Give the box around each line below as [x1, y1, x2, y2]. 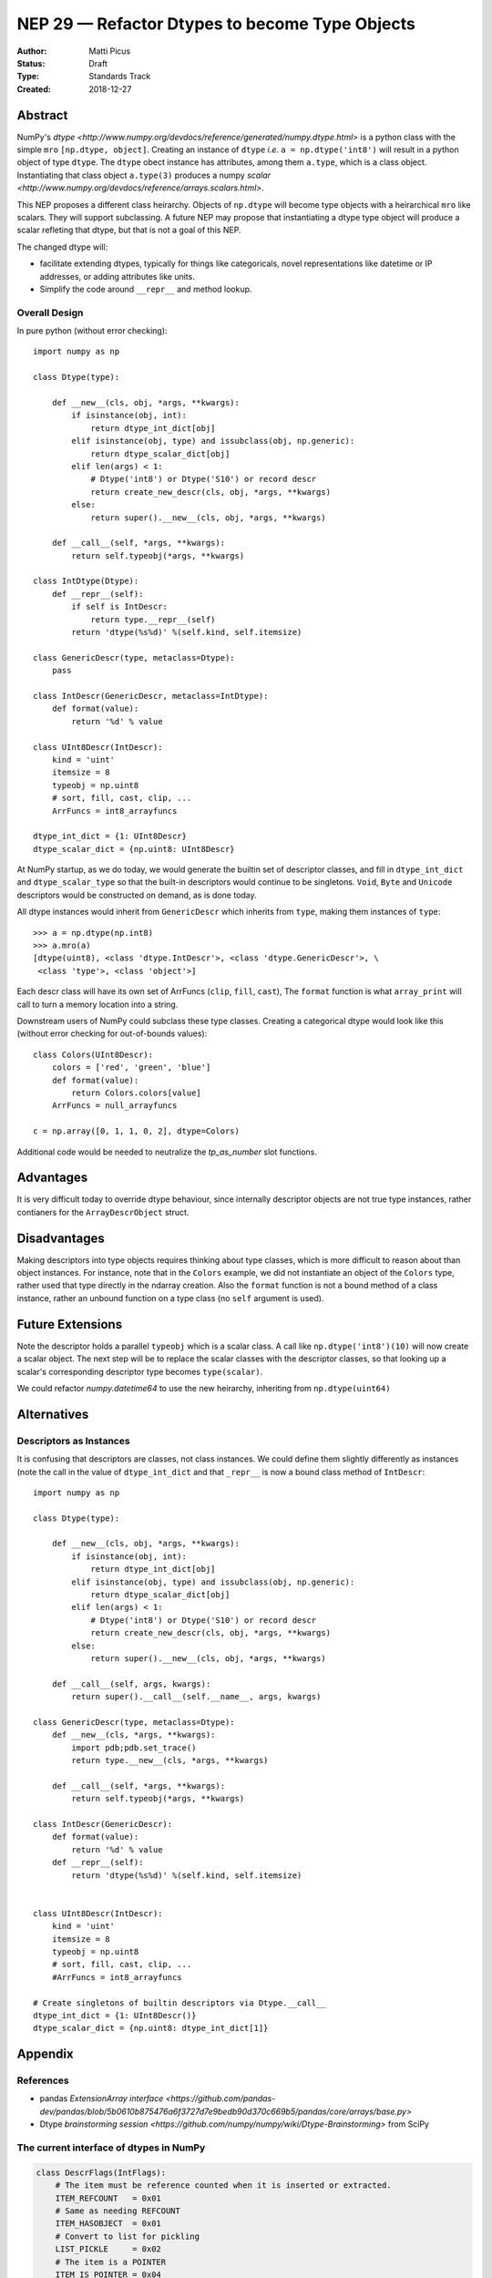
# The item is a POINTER [55, 2256, 167, 2267]
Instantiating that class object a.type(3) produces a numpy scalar [16, 169, 272, 180]
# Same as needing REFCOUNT [55, 2205, 181, 2216]
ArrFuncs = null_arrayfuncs [51, 1101, 178, 1111]
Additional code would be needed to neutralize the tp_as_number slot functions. [16, 1146, 318, 1157]
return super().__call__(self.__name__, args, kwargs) [71, 1691, 322, 1702]
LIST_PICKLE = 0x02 [55, 2244, 161, 2254]
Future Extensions [16, 1317, 123, 1332]
